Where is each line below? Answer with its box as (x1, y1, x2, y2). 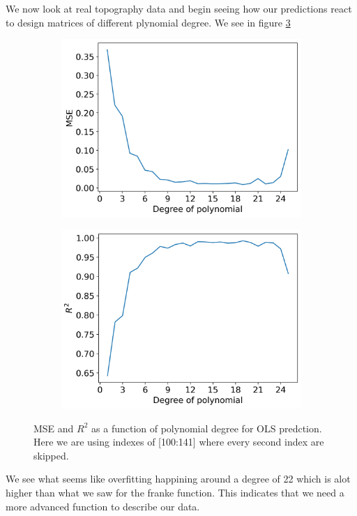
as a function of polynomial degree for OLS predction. (91, 420, 322, 435)
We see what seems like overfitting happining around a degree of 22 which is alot (6, 471, 351, 486)
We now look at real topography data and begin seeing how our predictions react (6, 1, 352, 15)
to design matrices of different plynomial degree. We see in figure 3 (6, 15, 291, 29)
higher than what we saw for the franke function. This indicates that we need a (6, 485, 344, 500)
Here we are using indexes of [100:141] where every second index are (33, 434, 324, 449)
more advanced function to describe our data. (6, 499, 200, 513)
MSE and (33, 420, 74, 435)
